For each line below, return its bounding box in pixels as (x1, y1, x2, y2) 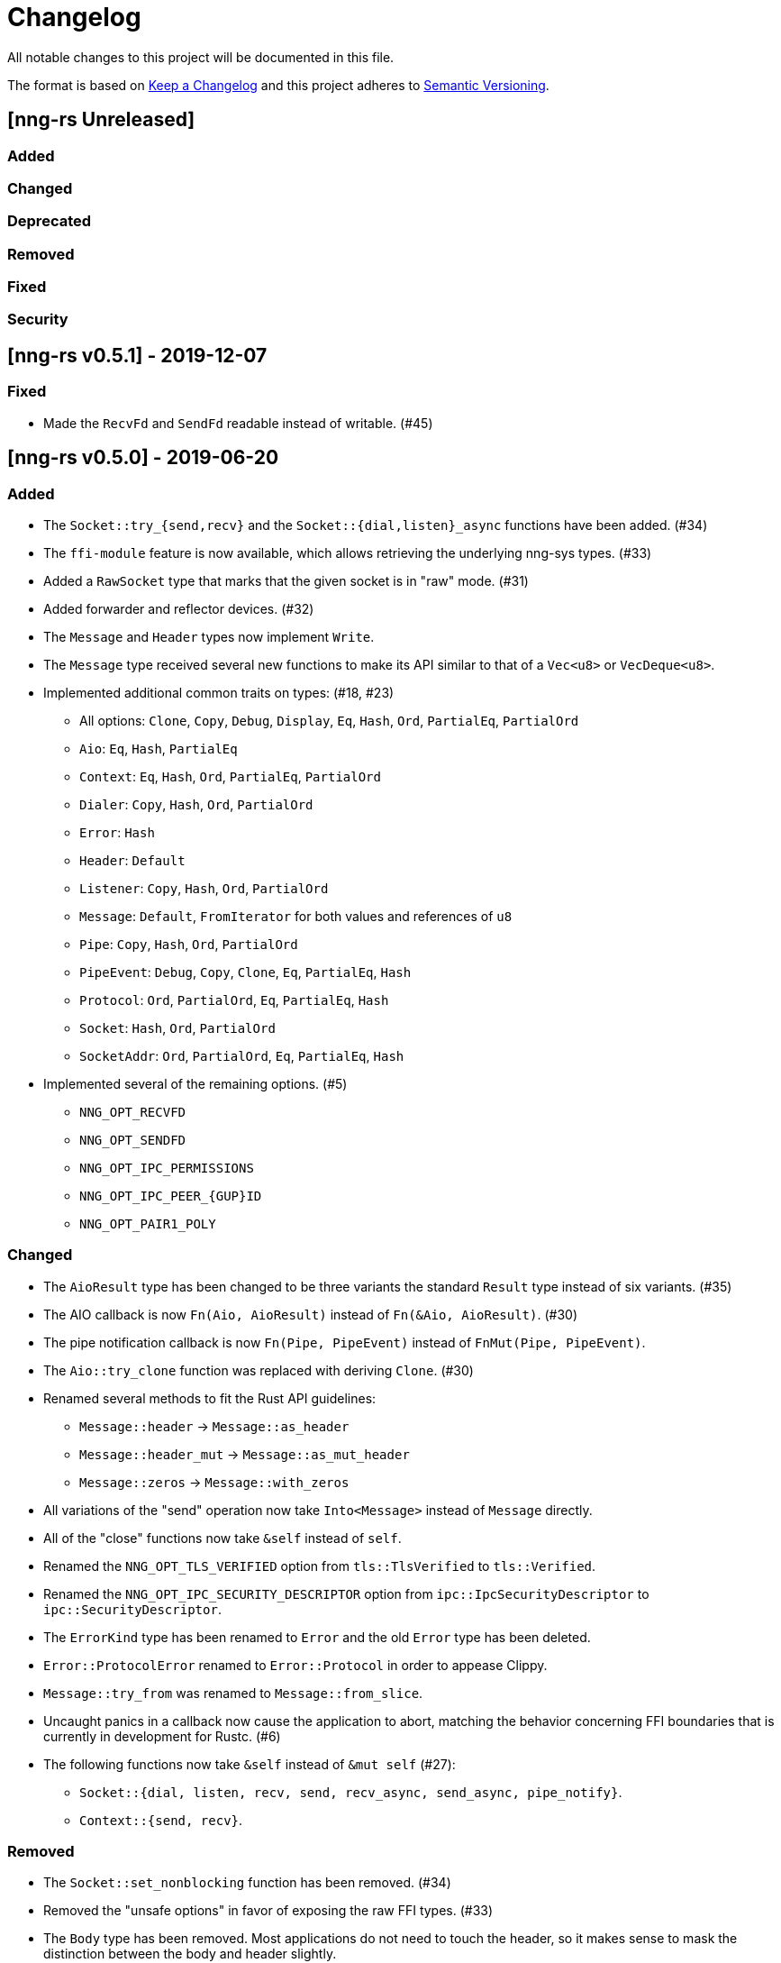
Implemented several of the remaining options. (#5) (43, 1075, 348, 1091)
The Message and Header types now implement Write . (43, 628, 375, 644)
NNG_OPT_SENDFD (79, 1132, 186, 1147)
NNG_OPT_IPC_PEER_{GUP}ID (79, 1188, 262, 1203)
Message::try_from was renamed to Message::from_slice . (43, 1685, 423, 1701)
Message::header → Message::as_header (79, 1418, 350, 1434)
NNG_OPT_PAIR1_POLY (79, 1216, 216, 1231)
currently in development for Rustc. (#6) (43, 1728, 281, 1744)
